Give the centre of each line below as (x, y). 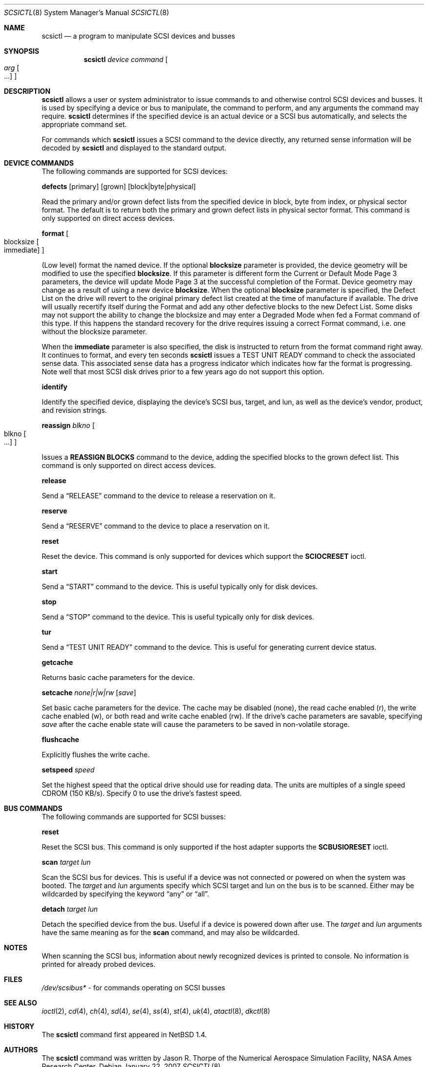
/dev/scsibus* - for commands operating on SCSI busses (133, 988)
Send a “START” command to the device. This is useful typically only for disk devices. (180, 587)
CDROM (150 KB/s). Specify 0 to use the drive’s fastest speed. (142, 793)
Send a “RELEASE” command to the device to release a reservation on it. (159, 496)
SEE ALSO (21, 1003)
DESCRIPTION (27, 91)
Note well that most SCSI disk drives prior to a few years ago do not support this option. (183, 372)
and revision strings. (74, 410)
